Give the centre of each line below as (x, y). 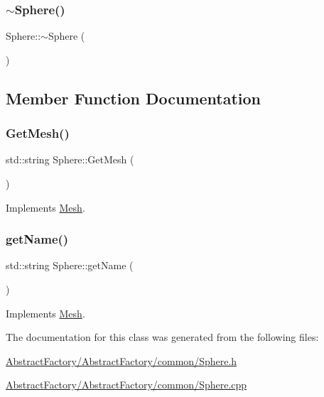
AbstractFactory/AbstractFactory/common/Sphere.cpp (126, 385)
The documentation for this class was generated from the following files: (162, 337)
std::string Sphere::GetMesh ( (70, 159)
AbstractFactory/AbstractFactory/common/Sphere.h (121, 360)
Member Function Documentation (134, 98)
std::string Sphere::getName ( (70, 265)
